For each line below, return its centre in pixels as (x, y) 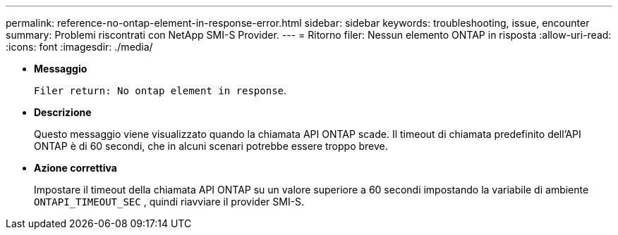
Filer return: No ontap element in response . (160, 90)
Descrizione (63, 112)
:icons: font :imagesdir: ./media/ (79, 47)
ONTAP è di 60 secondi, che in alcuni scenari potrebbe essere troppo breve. (211, 146)
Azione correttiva (75, 168)
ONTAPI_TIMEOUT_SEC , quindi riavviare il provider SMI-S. (169, 202)
